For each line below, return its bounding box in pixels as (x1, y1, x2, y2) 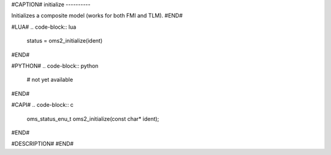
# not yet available (26, 76, 74, 84)
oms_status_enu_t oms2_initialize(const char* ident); (26, 115, 159, 122)
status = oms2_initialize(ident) (26, 37, 103, 45)
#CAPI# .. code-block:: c (11, 101, 74, 109)
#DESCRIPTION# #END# (11, 140, 74, 148)
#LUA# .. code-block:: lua (11, 23, 77, 31)
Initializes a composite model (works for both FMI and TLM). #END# (11, 12, 183, 20)
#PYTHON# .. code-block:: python (11, 62, 99, 70)
